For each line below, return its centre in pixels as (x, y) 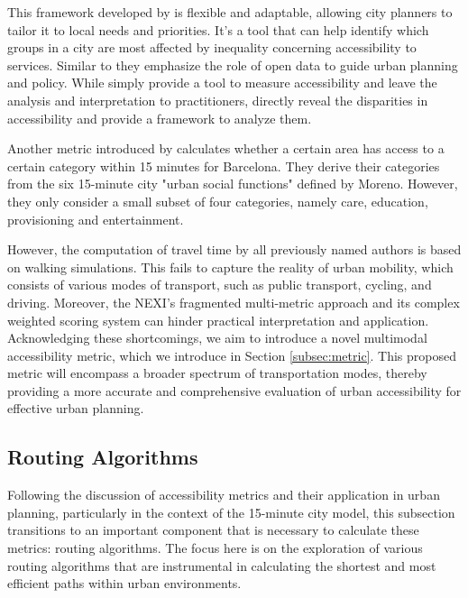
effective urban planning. (76, 408)
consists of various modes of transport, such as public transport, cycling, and (220, 285)
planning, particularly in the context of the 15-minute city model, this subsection (231, 512)
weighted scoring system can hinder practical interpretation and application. (218, 320)
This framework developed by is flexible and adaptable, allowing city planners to (230, 12)
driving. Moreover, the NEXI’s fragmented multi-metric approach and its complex (234, 302)
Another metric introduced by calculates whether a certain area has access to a (226, 148)
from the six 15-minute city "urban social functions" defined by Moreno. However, (233, 184)
